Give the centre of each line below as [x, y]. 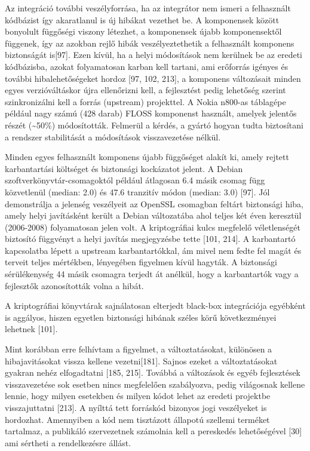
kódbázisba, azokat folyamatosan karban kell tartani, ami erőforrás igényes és [147, 66]
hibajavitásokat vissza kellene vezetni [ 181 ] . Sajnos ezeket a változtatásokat [141, 361]
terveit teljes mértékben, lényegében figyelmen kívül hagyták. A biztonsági [141, 262]
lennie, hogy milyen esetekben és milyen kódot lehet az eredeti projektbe [138, 396]
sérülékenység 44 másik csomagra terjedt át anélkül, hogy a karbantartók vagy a [152, 274]
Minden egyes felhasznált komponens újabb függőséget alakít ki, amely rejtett [147, 157]
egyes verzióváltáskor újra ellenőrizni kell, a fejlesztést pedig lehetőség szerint [145, 90]
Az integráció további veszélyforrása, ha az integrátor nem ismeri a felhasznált [148, 8]
